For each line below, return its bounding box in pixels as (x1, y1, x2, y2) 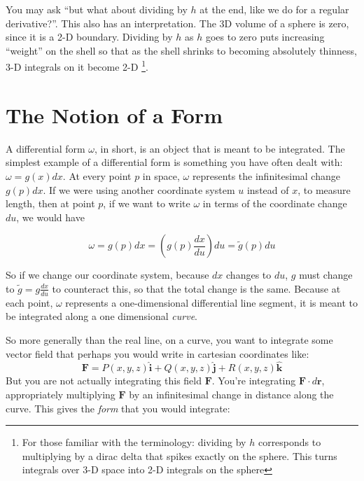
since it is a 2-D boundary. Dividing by (6, 29, 173, 44)
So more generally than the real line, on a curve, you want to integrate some (6, 332, 333, 347)
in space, (142, 168, 180, 183)
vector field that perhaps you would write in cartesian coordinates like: (6, 346, 309, 361)
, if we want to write (103, 196, 190, 211)
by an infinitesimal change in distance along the (129, 386, 334, 401)
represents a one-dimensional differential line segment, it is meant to (65, 295, 358, 309)
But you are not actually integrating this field (6, 373, 202, 388)
